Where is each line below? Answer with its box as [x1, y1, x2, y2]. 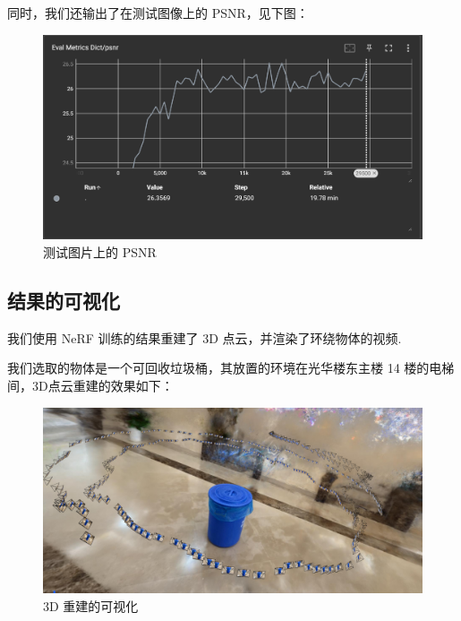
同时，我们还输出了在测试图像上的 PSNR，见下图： [7, 4, 309, 22]
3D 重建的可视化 [43, 597, 139, 615]
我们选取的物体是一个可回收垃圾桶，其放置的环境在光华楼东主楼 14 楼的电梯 [7, 358, 455, 377]
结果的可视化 [7, 286, 120, 314]
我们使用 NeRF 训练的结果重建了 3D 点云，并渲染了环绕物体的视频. [7, 328, 402, 347]
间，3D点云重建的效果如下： [7, 375, 174, 394]
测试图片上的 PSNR [43, 242, 157, 261]
